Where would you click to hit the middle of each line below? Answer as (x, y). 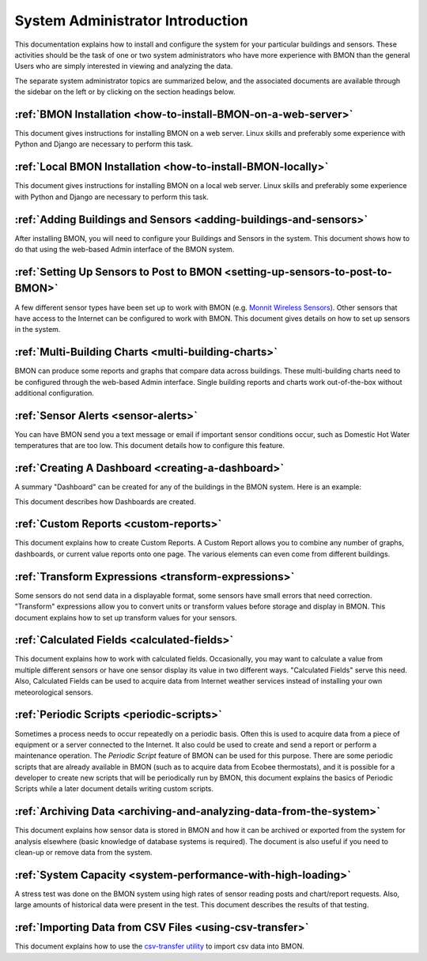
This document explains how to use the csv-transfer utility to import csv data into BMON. (159, 946)
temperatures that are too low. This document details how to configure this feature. (149, 446)
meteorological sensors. (54, 692)
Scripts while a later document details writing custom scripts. (114, 789)
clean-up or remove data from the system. (84, 853)
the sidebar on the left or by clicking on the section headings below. (125, 92)
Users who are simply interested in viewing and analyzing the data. (124, 66)
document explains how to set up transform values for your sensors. (126, 617)
